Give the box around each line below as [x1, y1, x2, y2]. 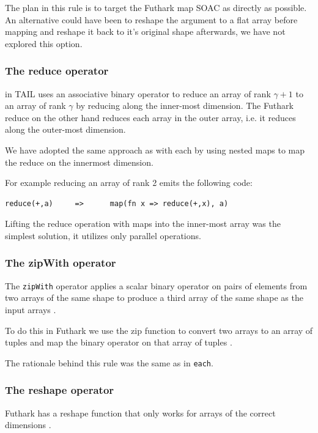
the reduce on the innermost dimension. [5, 155, 153, 168]
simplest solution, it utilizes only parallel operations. [5, 229, 201, 242]
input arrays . [5, 303, 56, 316]
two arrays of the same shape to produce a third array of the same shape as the [5, 291, 303, 304]
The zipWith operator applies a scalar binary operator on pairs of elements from [5, 279, 308, 292]
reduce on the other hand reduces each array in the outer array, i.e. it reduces [5, 111, 296, 124]
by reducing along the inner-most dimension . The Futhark [76, 99, 294, 112]
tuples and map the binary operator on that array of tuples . [5, 336, 232, 349]
